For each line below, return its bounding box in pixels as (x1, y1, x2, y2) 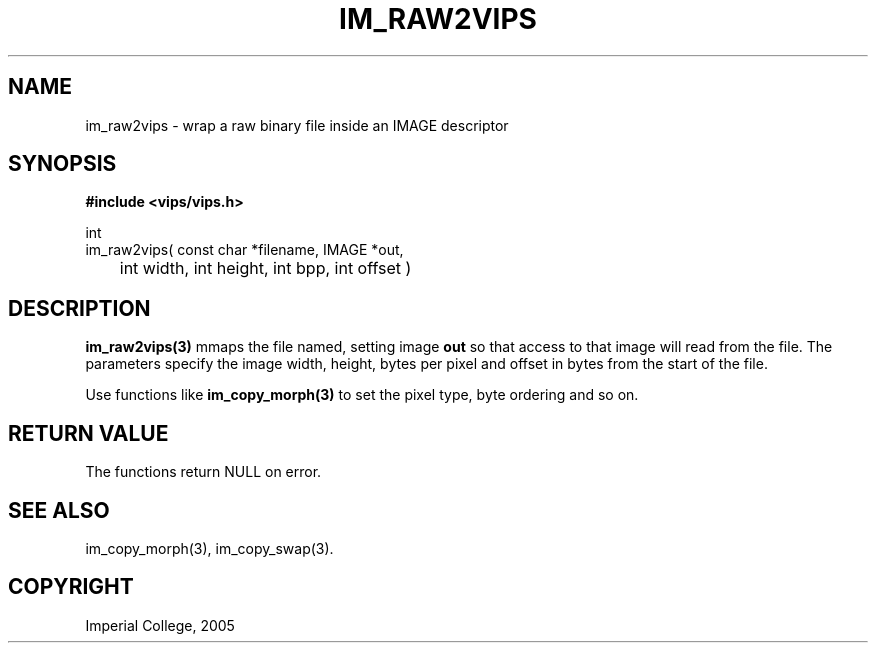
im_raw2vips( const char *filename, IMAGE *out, (85, 241, 404, 259)
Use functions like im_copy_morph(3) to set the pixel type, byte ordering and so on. (85, 386, 639, 404)
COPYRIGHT (8, 574, 134, 600)
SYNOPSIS (8, 151, 117, 177)
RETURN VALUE (8, 420, 169, 446)
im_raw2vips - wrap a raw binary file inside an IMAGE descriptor (85, 116, 509, 134)
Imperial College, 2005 (85, 616, 235, 634)
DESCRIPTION (8, 295, 151, 321)
